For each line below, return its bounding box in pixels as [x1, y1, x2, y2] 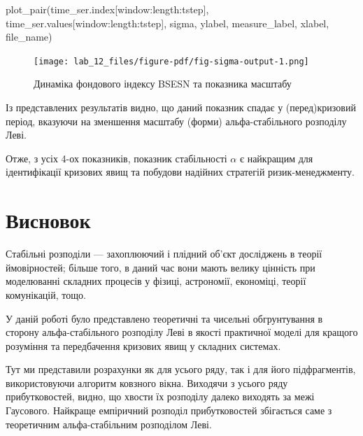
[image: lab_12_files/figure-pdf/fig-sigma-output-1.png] [34, 56, 309, 66]
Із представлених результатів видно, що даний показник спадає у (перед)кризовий [6, 100, 356, 115]
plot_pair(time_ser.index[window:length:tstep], [6, 2, 209, 16]
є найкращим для [239, 150, 313, 165]
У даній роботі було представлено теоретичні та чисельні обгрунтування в [6, 311, 323, 325]
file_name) [6, 29, 52, 44]
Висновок [6, 206, 91, 234]
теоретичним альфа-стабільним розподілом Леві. [6, 416, 212, 431]
